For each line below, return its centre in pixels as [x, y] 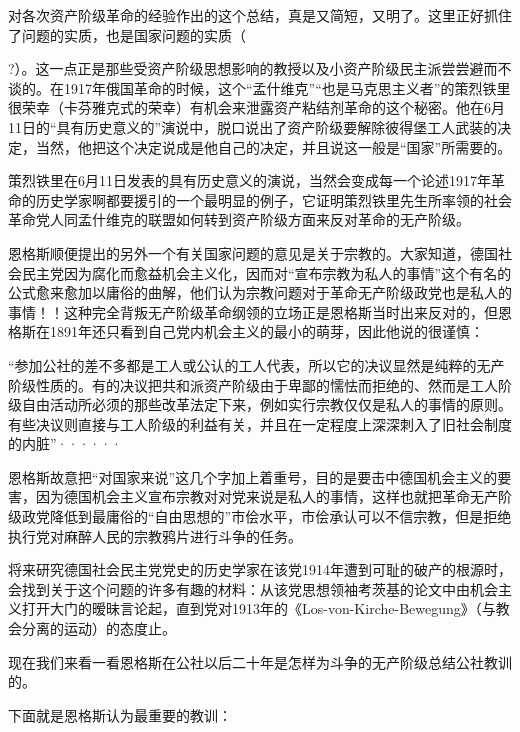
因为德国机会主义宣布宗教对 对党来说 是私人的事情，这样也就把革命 [252, 496]
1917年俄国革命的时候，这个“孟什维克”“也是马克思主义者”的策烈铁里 [287, 87]
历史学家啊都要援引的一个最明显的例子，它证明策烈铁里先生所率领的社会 [273, 199]
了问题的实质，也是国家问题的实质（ [127, 34]
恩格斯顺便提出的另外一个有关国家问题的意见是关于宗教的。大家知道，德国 [253, 252]
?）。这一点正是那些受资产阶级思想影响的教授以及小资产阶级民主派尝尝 [239, 68]
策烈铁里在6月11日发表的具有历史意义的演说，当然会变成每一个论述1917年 [249, 180]
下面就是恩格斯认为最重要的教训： [120, 714]
